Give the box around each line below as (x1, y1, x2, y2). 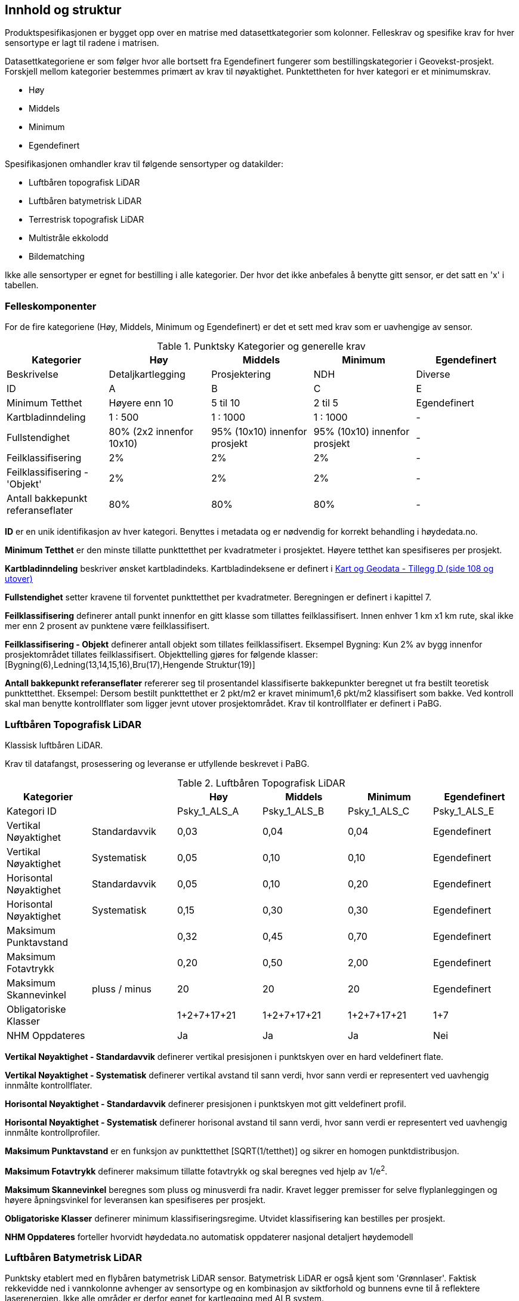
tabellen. (5, 280, 39, 291)
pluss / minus (91, 982, 152, 995)
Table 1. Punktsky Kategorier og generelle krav (157, 340, 366, 353)
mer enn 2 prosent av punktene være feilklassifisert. (5, 621, 210, 631)
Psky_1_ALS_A (177, 804, 239, 817)
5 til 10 (211, 397, 240, 409)
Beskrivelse (7, 368, 58, 381)
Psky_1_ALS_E (432, 804, 495, 817)
